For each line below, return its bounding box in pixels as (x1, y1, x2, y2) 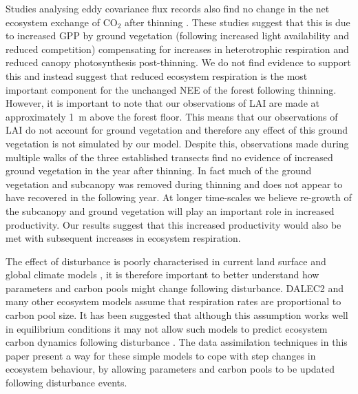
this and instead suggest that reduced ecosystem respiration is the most (6, 68, 308, 83)
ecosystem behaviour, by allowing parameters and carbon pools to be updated (6, 362, 335, 376)
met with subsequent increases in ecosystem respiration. (6, 231, 241, 245)
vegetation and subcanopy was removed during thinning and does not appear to (6, 176, 343, 191)
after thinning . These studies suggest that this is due (125, 14, 350, 29)
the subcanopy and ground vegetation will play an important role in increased (6, 203, 335, 218)
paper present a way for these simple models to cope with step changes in (6, 348, 316, 362)
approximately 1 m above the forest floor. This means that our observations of (6, 109, 338, 123)
